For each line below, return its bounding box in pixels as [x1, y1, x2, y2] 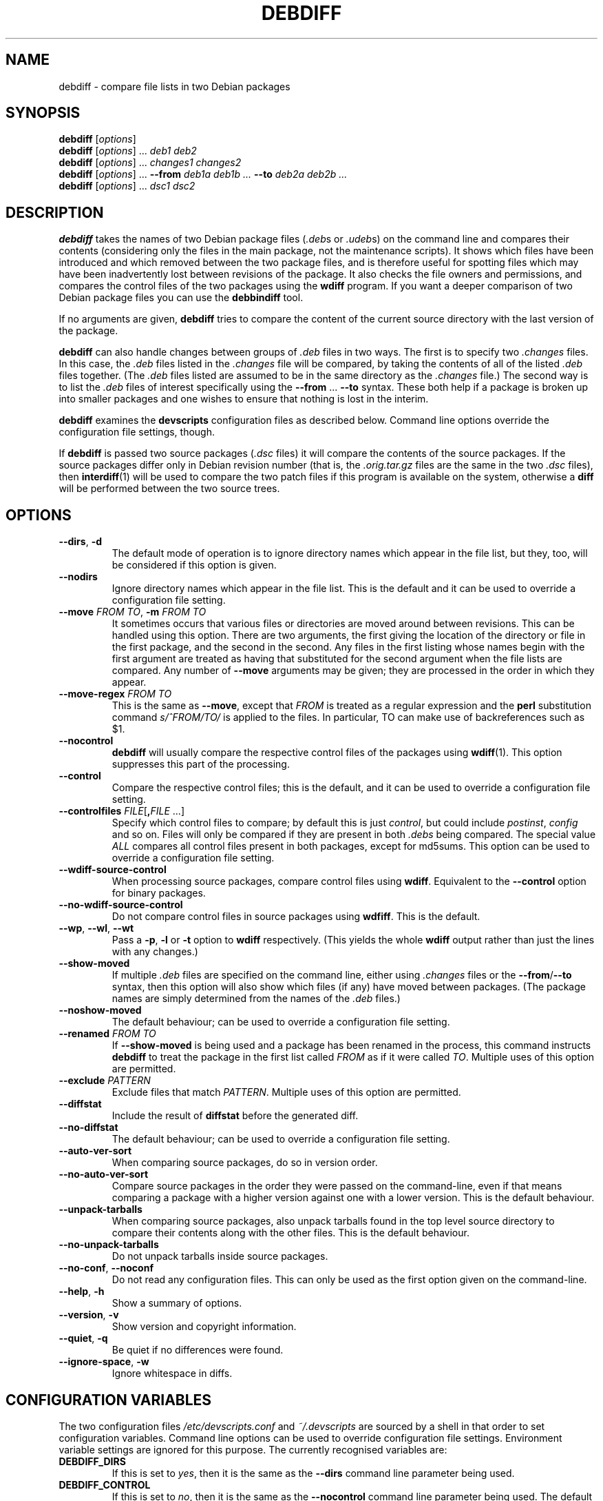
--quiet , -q [59, 1332, 108, 1345]
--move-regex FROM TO [59, 688, 172, 700]
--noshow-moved [59, 1004, 142, 1017]
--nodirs [59, 571, 98, 583]
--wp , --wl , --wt [59, 922, 134, 935]
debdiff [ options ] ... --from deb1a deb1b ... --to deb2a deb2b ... [59, 168, 348, 181]
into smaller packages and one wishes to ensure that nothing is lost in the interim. [59, 393, 429, 405]
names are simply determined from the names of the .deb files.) [112, 992, 401, 1005]
